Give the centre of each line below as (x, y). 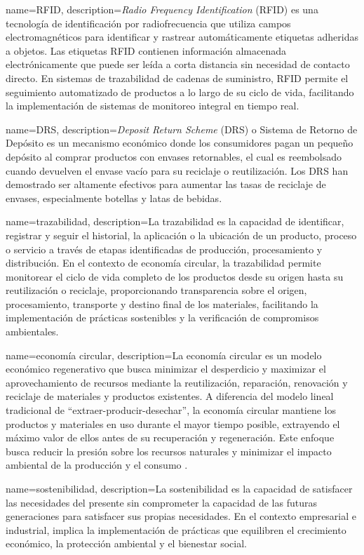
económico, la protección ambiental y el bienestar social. (126, 543)
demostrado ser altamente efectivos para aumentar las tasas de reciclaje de (166, 184)
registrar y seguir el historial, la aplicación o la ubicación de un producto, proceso (181, 235)
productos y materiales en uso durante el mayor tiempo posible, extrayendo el (173, 423)
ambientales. (32, 332)
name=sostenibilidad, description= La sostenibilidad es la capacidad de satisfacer (179, 488)
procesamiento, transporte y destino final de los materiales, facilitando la (162, 303)
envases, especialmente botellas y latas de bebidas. (114, 198)
